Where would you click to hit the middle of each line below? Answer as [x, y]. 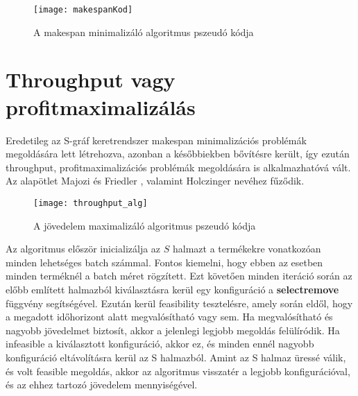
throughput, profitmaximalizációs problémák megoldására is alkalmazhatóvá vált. [178, 167]
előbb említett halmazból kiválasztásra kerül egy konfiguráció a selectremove [172, 289]
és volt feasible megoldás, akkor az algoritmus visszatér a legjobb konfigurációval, [178, 371]
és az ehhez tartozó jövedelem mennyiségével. [102, 385]
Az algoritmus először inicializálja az [83, 249]
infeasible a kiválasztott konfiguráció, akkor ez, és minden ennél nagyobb [160, 344]
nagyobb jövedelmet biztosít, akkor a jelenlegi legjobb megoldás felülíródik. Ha [173, 330]
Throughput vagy [91, 79]
